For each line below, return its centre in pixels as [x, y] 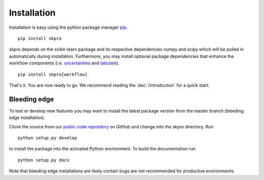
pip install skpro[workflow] [53, 74]
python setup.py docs [44, 160]
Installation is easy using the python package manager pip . [68, 27]
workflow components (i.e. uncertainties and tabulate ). [64, 63]
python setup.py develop [47, 138]
